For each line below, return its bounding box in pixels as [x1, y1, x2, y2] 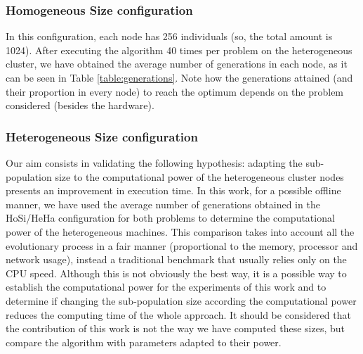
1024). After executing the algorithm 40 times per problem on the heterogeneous [6, 42, 352, 57]
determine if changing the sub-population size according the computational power [6, 293, 357, 308]
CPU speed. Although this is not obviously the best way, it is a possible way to [6, 265, 347, 280]
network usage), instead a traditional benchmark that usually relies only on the [6, 252, 347, 267]
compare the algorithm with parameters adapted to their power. [6, 334, 282, 349]
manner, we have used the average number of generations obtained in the [6, 196, 320, 211]
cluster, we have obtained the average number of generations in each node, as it [6, 56, 348, 71]
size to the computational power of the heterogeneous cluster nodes [55, 169, 344, 184]
